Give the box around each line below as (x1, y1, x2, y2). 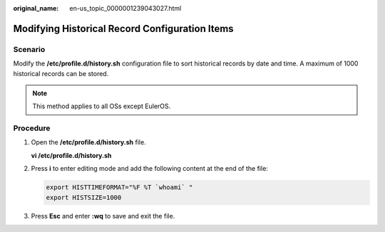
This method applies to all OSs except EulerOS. (32, 102, 171, 110)
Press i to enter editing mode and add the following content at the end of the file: (31, 164, 269, 173)
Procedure (13, 123, 51, 133)
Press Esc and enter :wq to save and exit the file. (31, 211, 175, 220)
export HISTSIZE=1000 (46, 193, 122, 201)
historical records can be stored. (13, 69, 109, 78)
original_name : (13, 4, 59, 12)
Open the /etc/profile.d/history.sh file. (31, 138, 146, 147)
